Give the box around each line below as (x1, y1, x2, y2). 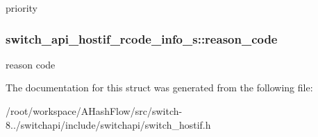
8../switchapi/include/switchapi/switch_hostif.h (6, 117, 211, 131)
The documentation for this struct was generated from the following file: (6, 80, 313, 95)
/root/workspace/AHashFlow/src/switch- (6, 104, 183, 118)
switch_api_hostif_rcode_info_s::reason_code (6, 30, 278, 47)
